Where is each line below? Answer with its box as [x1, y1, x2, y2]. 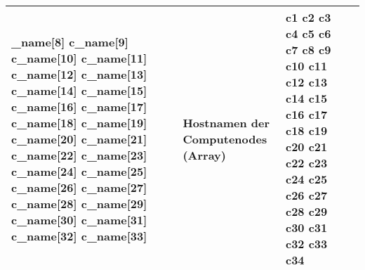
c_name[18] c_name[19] [11, 114, 147, 131]
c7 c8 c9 [285, 41, 331, 58]
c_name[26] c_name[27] [11, 179, 147, 195]
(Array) [182, 146, 226, 163]
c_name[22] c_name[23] [11, 146, 147, 163]
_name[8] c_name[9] [11, 33, 128, 50]
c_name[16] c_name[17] [11, 98, 147, 115]
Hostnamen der [182, 114, 270, 131]
